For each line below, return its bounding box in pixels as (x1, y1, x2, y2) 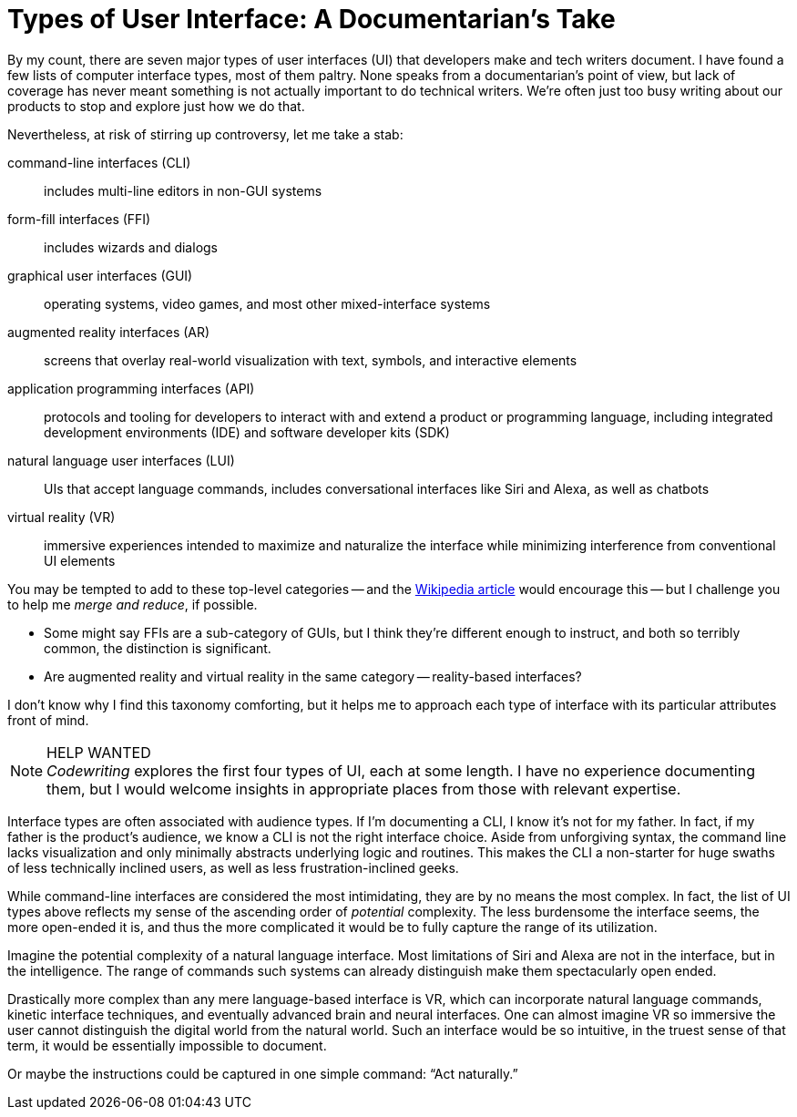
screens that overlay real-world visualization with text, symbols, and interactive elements (44, 352, 577, 368)
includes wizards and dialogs (44, 239, 218, 255)
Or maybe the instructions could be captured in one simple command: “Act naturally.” (7, 1065, 518, 1081)
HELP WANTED (46, 743, 151, 762)
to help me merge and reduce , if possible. (7, 596, 258, 612)
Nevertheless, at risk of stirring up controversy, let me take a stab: (7, 126, 404, 142)
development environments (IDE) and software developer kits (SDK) (44, 424, 450, 440)
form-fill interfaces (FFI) (7, 210, 151, 227)
